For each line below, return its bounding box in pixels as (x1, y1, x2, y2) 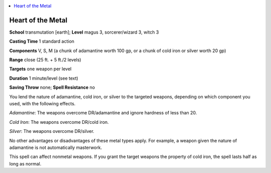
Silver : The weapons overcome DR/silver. (9, 128, 95, 134)
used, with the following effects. (9, 101, 76, 107)
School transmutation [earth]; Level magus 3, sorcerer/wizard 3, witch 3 (9, 29, 159, 35)
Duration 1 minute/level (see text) (9, 75, 79, 81)
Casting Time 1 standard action (9, 38, 75, 45)
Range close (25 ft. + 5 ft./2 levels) (9, 57, 81, 63)
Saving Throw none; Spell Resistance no (9, 84, 95, 90)
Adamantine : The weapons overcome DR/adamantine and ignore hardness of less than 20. (9, 110, 197, 116)
